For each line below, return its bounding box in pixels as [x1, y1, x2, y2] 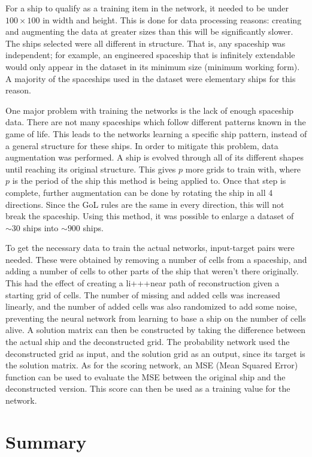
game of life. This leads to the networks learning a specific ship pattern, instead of [5, 127, 307, 140]
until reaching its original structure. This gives [5, 162, 176, 175]
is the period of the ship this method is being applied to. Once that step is [12, 174, 286, 187]
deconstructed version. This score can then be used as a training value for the [5, 382, 290, 395]
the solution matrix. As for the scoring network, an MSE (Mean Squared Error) [5, 359, 298, 371]
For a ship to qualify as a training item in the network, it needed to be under [5, 2, 289, 14]
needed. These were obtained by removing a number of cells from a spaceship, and [5, 253, 307, 265]
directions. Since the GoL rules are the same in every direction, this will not [5, 198, 284, 210]
